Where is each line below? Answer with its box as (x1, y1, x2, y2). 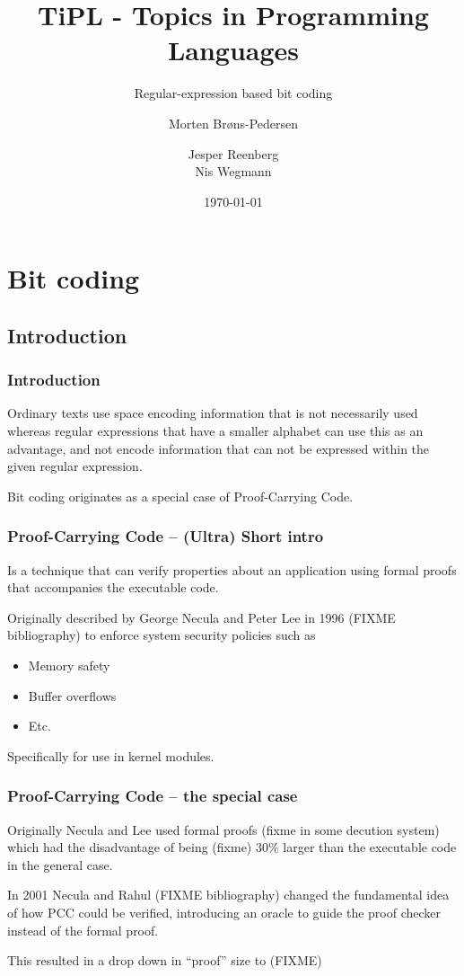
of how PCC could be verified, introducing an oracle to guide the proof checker (7, 903, 442, 921)
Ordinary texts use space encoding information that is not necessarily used (7, 404, 418, 422)
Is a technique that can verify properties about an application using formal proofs (7, 560, 457, 579)
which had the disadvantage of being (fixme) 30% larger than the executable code (7, 838, 457, 856)
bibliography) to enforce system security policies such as (7, 626, 316, 644)
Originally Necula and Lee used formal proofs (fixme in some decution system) (7, 820, 440, 838)
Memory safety (28, 656, 110, 675)
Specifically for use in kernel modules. (7, 746, 214, 765)
